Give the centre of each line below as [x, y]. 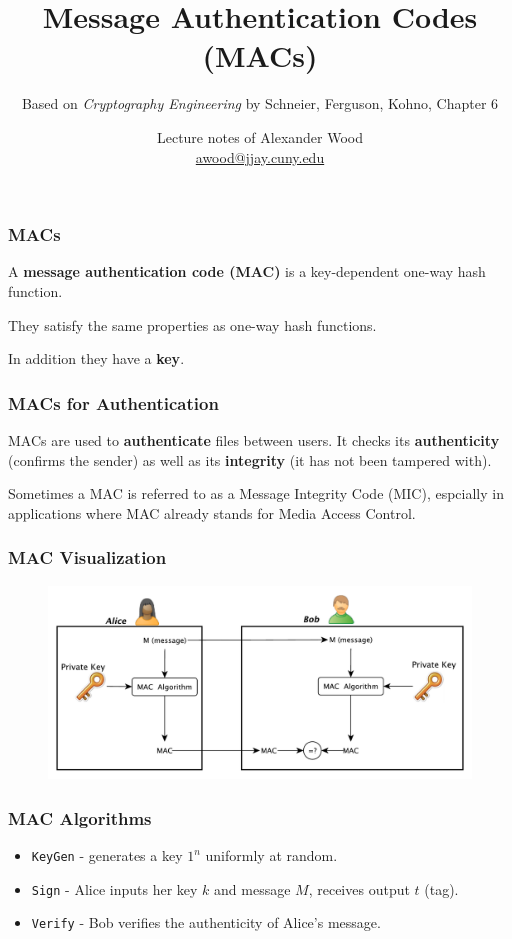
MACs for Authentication [113, 402]
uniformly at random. [271, 855]
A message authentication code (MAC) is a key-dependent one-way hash [247, 271]
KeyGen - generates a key [107, 855]
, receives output [359, 888]
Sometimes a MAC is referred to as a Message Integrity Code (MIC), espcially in [256, 493]
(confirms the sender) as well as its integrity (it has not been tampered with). [250, 459]
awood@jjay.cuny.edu [260, 156]
